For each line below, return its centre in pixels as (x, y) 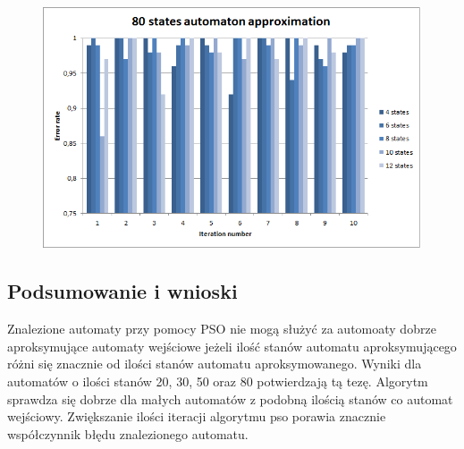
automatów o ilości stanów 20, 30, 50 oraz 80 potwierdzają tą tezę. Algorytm (218, 381)
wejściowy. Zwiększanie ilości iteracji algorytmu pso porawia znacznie (197, 416)
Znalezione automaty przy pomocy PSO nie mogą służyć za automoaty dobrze (222, 329)
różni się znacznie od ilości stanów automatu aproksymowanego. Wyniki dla (215, 364)
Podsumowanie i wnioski (122, 291)
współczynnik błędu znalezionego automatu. (128, 433)
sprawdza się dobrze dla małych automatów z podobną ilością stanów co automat (230, 398)
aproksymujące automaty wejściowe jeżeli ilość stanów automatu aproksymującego (232, 346)
